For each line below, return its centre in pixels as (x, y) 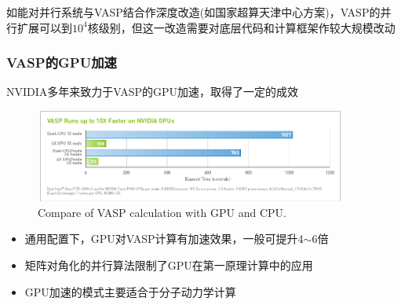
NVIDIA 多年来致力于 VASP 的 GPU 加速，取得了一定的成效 (153, 92)
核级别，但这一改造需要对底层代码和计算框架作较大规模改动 (241, 27)
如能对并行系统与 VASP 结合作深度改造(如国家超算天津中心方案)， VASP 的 (193, 12)
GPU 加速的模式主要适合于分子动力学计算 (130, 291)
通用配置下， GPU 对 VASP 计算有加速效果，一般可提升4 (164, 239)
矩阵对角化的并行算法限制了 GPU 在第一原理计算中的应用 (169, 265)
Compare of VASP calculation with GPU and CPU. (162, 212)
